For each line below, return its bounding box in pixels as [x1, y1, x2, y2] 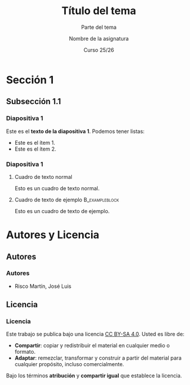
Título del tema [61, 4, 136, 18]
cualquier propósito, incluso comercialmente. [14, 361, 125, 368]
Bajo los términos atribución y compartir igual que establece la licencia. [6, 372, 182, 379]
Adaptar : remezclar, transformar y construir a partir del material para [14, 354, 182, 361]
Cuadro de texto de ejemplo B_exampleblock [14, 196, 119, 203]
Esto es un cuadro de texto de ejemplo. [14, 207, 110, 214]
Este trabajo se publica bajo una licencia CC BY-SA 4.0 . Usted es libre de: [6, 331, 185, 338]
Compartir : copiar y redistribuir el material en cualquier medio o [14, 342, 170, 349]
